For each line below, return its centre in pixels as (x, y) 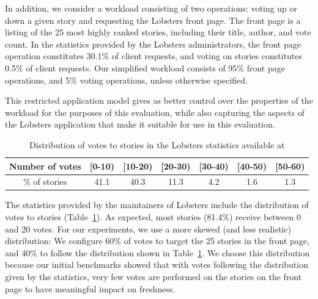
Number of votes (45, 166)
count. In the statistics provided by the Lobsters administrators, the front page (153, 44)
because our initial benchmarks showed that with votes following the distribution (157, 265)
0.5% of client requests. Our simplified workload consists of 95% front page (145, 67)
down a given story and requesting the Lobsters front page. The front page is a (153, 20)
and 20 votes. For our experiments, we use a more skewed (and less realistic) (148, 229)
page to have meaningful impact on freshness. (90, 288)
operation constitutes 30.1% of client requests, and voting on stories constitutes (154, 56)
